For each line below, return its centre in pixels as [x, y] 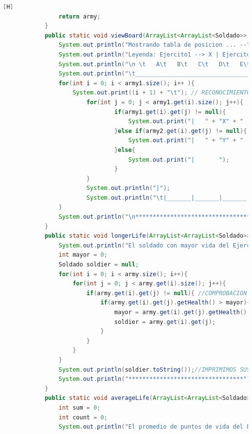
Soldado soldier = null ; [99, 265]
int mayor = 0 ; [83, 255]
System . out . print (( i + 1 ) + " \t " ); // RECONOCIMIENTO [162, 93]
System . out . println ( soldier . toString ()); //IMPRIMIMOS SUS [154, 369]
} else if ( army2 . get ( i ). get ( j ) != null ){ [181, 131]
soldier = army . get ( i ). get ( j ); [165, 322]
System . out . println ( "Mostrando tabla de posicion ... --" [154, 45]
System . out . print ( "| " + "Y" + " [186, 141]
